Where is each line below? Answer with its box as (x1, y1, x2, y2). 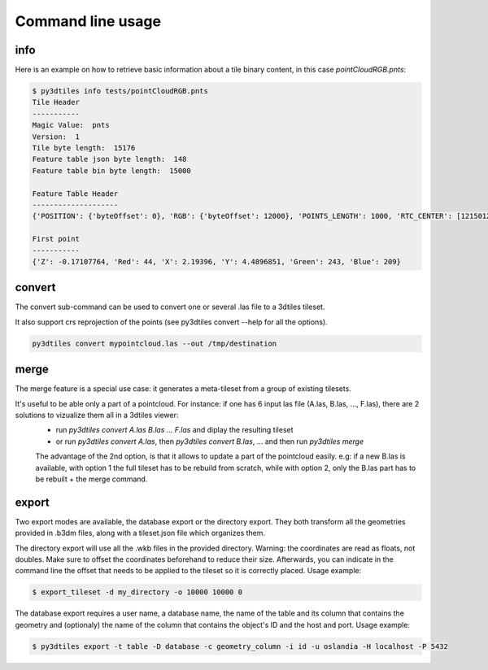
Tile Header (32, 98, 81, 107)
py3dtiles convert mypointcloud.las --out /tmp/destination (32, 338, 277, 348)
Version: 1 (32, 132, 81, 141)
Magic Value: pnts (32, 120, 110, 130)
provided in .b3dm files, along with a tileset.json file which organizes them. (15, 529, 266, 538)
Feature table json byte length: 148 (32, 154, 187, 164)
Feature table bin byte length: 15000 (32, 166, 191, 175)
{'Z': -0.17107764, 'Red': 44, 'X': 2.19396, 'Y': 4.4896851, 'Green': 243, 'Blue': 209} (32, 257, 402, 266)
